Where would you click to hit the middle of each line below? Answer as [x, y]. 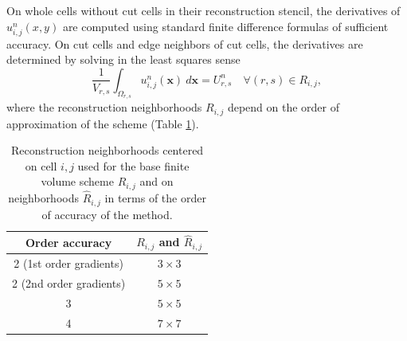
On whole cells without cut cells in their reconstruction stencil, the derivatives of [203, 10]
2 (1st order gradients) [68, 263]
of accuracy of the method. [107, 214]
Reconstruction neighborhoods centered [107, 150]
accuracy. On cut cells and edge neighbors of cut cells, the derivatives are [185, 43]
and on [157, 181]
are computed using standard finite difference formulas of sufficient [225, 26]
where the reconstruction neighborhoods [104, 107]
